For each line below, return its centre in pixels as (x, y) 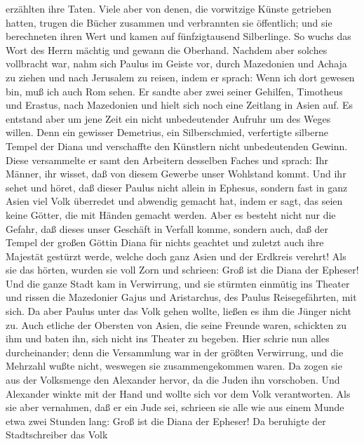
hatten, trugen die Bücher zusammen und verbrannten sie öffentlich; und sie (169, 22)
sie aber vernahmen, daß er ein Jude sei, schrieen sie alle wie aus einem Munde (175, 407)
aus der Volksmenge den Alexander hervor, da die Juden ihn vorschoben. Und (173, 380)
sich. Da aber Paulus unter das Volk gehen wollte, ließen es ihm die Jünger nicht (178, 311)
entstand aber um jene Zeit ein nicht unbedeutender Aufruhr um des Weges (168, 118)
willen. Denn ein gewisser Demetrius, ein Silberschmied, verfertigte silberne (167, 132)
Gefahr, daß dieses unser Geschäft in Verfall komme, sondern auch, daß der (167, 228)
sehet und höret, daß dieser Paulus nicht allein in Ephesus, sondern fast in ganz (177, 187)
